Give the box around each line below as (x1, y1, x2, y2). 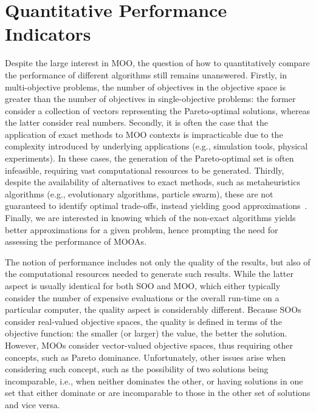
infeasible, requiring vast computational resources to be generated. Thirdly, (5, 163, 284, 176)
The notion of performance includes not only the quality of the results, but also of (5, 255, 311, 268)
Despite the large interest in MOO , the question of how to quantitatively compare (5, 56, 310, 69)
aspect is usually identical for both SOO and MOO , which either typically (5, 279, 281, 292)
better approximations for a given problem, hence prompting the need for (5, 223, 278, 236)
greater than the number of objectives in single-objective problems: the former (5, 92, 296, 105)
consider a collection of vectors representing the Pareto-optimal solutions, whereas (5, 104, 311, 117)
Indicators (5, 21, 91, 46)
